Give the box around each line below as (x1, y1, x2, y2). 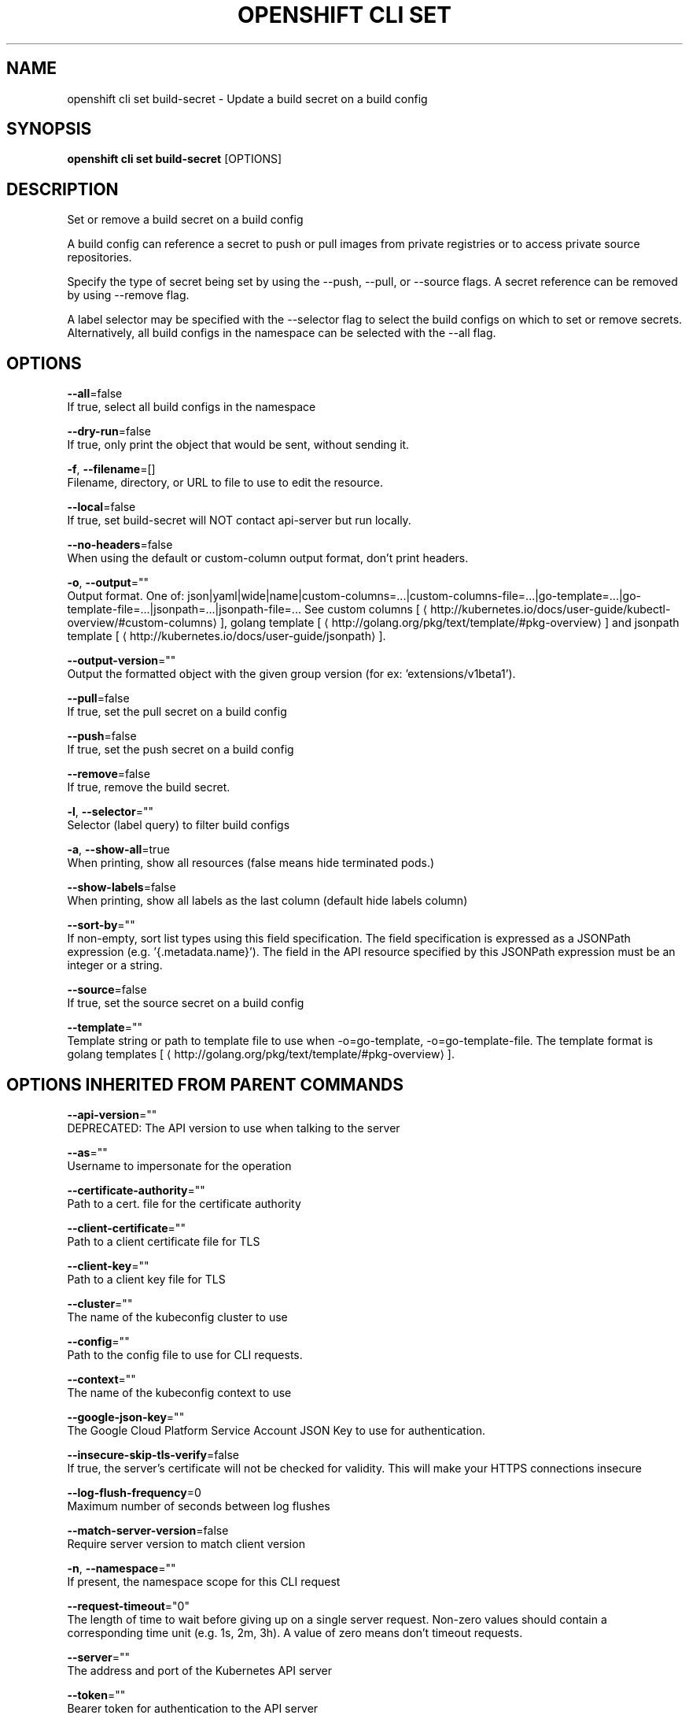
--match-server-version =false (67, 1523, 229, 1537)
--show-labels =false (67, 880, 176, 895)
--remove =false (67, 767, 150, 781)
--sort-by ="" (67, 918, 135, 932)
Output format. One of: (67, 589, 185, 603)
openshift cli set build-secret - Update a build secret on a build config (67, 91, 428, 106)
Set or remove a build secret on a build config (67, 213, 304, 227)
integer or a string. (67, 958, 163, 972)
